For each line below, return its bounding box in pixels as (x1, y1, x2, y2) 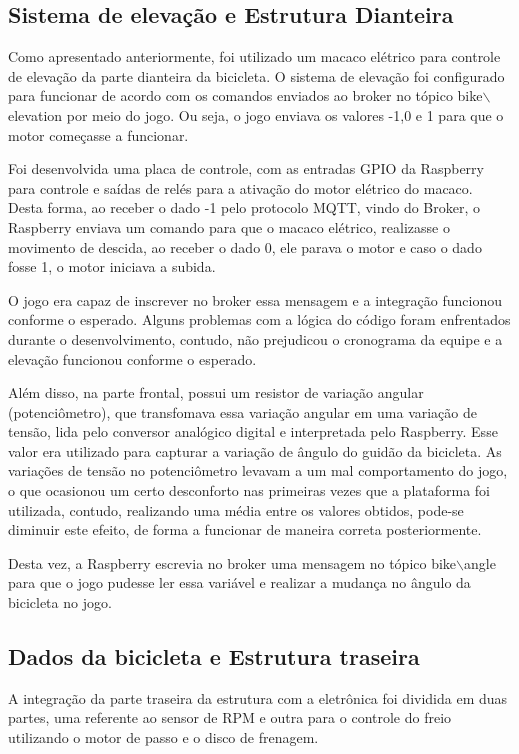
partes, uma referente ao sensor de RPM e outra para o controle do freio (8, 707, 452, 728)
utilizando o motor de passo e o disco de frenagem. (8, 727, 319, 748)
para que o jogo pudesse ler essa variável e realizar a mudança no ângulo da (8, 572, 471, 593)
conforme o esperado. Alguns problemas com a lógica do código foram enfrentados (8, 309, 511, 330)
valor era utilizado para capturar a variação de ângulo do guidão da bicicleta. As (8, 440, 502, 461)
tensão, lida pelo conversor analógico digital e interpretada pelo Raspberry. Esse (8, 421, 498, 442)
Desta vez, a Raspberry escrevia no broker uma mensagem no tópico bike (8, 552, 457, 573)
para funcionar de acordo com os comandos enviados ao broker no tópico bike (8, 85, 483, 106)
